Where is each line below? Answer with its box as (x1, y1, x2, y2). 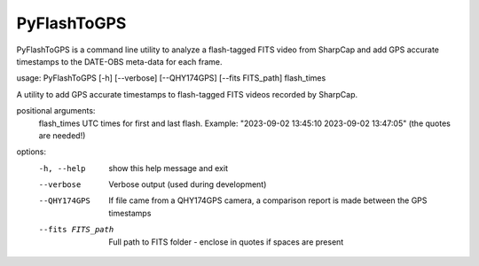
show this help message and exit (108, 162, 228, 173)
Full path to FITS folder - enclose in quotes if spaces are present (108, 236, 344, 247)
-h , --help (38, 163, 86, 173)
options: (16, 146, 47, 157)
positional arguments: (16, 106, 96, 116)
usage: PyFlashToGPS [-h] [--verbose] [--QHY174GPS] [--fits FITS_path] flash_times (16, 73, 326, 83)
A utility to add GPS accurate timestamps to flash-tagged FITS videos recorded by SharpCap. (16, 89, 358, 99)
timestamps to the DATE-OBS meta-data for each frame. (16, 56, 223, 66)
